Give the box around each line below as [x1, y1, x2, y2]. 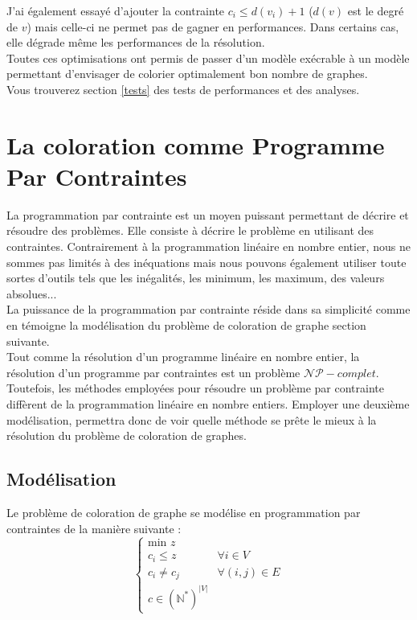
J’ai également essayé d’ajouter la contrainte [6, 2, 225, 18]
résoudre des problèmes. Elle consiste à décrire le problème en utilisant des [6, 222, 374, 239]
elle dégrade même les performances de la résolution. [6, 34, 265, 51]
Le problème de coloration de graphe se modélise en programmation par [6, 503, 361, 520]
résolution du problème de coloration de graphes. [6, 427, 247, 444]
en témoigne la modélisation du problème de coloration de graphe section [6, 317, 366, 334]
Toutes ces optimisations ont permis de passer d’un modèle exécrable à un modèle [6, 49, 410, 66]
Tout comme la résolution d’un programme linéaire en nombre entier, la [6, 348, 360, 365]
